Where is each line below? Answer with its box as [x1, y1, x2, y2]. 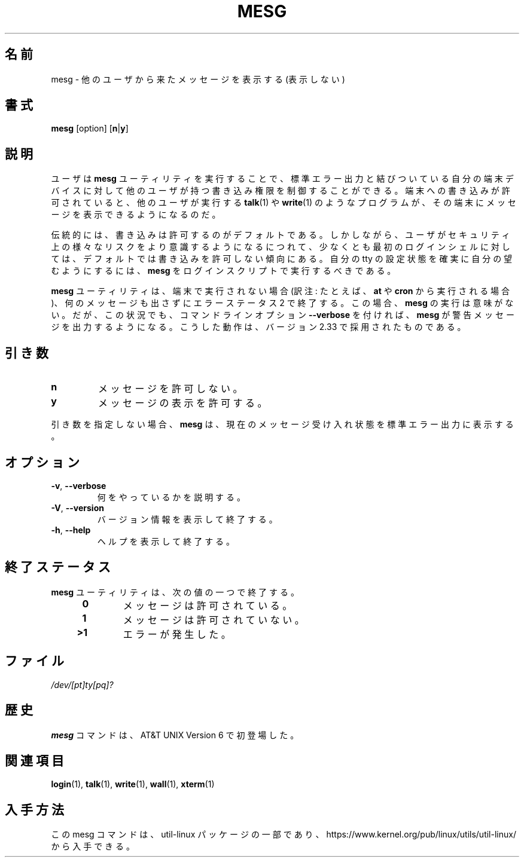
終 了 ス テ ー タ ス [5, 560, 111, 575]
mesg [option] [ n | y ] [51, 123, 129, 134]
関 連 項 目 [5, 753, 64, 768]
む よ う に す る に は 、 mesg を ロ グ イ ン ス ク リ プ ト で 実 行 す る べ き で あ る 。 [51, 265, 396, 276]
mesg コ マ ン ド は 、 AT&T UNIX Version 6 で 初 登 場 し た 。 [51, 729, 299, 740]
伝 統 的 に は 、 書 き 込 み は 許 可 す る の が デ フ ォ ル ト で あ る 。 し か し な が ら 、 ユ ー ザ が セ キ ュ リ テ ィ [51, 230, 510, 240]
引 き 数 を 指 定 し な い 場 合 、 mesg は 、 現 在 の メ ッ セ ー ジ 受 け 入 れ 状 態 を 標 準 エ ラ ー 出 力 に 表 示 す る [51, 419, 514, 430]
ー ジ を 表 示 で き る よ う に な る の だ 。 [51, 209, 221, 220]
